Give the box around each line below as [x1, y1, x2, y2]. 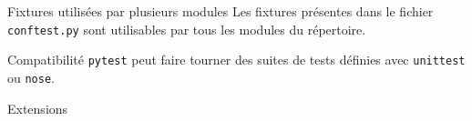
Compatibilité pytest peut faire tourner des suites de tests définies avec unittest [7, 50, 466, 69]
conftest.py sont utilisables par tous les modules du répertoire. [7, 19, 366, 38]
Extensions [7, 98, 68, 117]
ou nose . [7, 67, 55, 86]
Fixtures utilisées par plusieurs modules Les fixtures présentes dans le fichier [7, 2, 434, 20]
